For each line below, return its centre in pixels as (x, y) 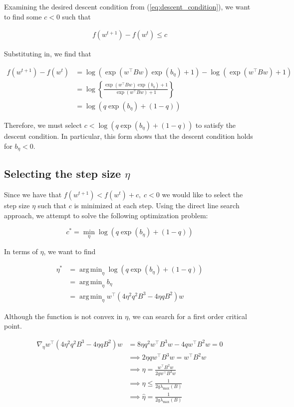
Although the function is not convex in (63, 316)
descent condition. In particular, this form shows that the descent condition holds (129, 136)
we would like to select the (202, 195)
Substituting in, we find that (48, 54)
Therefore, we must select (43, 125)
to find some (23, 16)
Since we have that (33, 195)
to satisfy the (216, 125)
